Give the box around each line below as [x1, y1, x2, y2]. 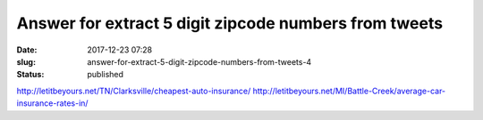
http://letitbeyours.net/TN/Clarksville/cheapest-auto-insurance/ [16, 85, 251, 96]
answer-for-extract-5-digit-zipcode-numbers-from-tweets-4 [87, 56, 312, 67]
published [87, 69, 124, 80]
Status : [16, 69, 45, 80]
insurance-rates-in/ [16, 98, 89, 108]
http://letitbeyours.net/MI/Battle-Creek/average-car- [252, 85, 446, 96]
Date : [16, 44, 38, 55]
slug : [16, 56, 36, 67]
